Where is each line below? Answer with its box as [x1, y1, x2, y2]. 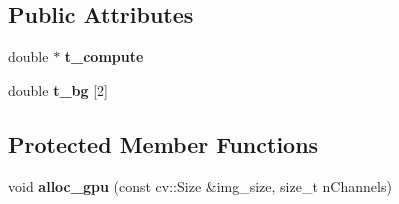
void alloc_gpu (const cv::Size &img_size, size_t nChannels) [8, 175, 392, 196]
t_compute [64, 46, 144, 67]
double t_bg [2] [8, 79, 108, 100]
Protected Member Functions [8, 128, 319, 159]
